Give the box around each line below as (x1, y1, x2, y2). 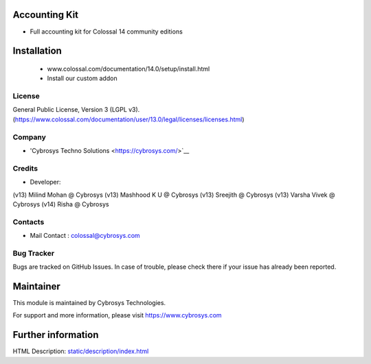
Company (12, 132, 46, 142)
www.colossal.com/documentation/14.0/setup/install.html (47, 64, 210, 73)
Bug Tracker (12, 248, 55, 258)
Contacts (12, 217, 45, 226)
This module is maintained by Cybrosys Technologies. (12, 299, 166, 307)
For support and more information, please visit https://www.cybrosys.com (12, 311, 223, 319)
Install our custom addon (47, 74, 117, 82)
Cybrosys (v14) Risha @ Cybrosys (12, 199, 109, 208)
